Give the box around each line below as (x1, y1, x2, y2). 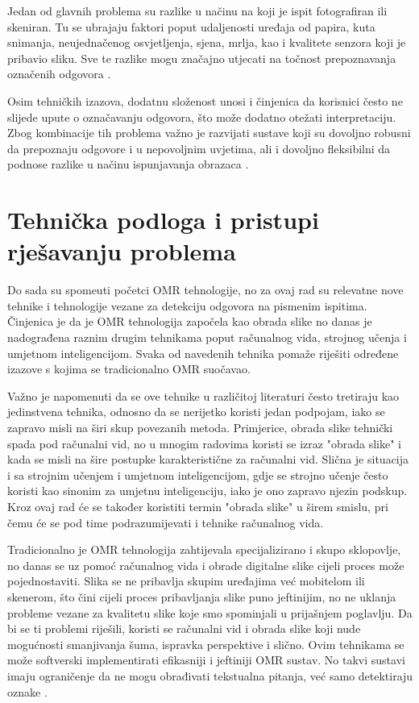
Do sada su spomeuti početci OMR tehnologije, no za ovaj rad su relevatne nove (7, 281, 404, 298)
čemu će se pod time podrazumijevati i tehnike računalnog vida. (7, 514, 324, 530)
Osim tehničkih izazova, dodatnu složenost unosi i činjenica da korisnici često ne (7, 92, 403, 109)
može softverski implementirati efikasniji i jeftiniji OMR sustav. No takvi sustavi (7, 651, 405, 668)
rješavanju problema (7, 235, 236, 268)
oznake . (7, 683, 48, 700)
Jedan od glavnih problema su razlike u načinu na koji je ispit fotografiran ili (7, 2, 388, 19)
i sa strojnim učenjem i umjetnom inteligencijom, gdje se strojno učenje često (7, 466, 388, 483)
